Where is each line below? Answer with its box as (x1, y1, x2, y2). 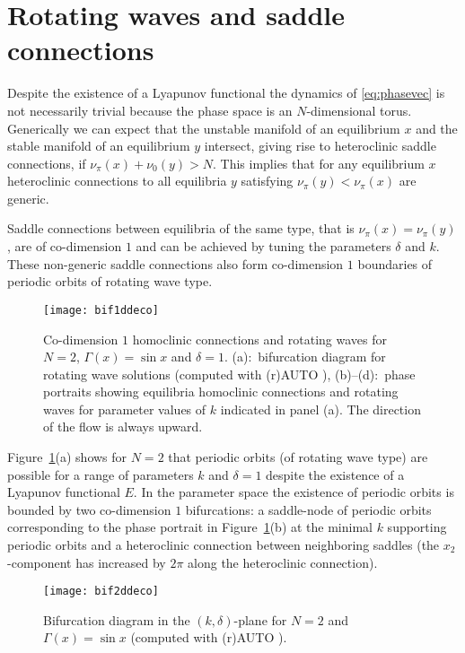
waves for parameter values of (43, 399, 206, 418)
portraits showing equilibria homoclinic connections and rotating (43, 382, 399, 401)
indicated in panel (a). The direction (220, 399, 421, 418)
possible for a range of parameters (7, 465, 194, 483)
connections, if (7, 153, 86, 172)
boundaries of (357, 254, 433, 273)
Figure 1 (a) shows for (7, 448, 127, 466)
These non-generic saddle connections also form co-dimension (7, 254, 344, 273)
